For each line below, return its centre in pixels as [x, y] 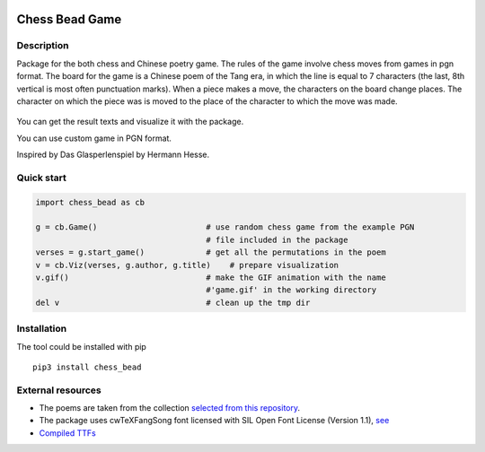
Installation [42, 329]
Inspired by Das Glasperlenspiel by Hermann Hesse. [113, 155]
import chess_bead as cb [90, 202]
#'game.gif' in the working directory [291, 290]
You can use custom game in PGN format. [94, 138]
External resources [59, 390]
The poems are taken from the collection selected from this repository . [170, 408]
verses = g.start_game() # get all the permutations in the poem [211, 252]
